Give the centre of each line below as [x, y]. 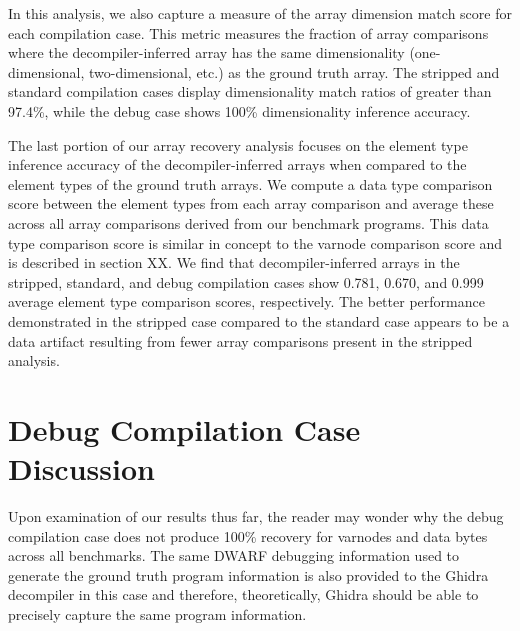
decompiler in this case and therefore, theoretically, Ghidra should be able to [243, 594]
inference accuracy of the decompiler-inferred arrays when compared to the [237, 164]
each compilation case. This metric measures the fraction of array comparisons [248, 32]
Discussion [81, 468]
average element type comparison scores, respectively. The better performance [246, 301]
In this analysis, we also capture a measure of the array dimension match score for [260, 13]
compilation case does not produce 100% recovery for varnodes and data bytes [248, 535]
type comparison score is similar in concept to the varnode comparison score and [255, 242]
